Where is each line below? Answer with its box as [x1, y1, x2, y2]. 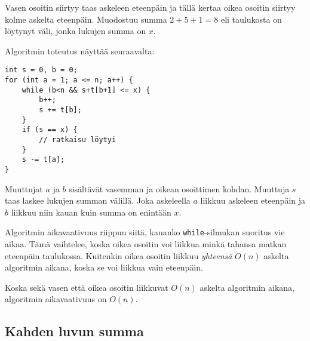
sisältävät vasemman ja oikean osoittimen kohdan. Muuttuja [69, 182, 290, 195]
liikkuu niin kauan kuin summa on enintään [11, 205, 171, 218]
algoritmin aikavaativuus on [5, 293, 107, 305]
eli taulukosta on [220, 13, 282, 25]
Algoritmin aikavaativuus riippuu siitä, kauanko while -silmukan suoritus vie [5, 226, 285, 238]
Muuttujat [5, 182, 43, 195]
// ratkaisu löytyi [39, 135, 116, 144]
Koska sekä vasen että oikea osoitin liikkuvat [5, 281, 168, 293]
